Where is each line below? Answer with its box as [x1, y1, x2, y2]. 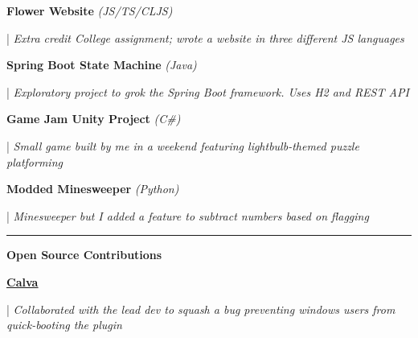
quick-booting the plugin [6, 316, 122, 333]
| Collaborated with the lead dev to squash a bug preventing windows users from [6, 300, 395, 317]
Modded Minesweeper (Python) [6, 180, 179, 197]
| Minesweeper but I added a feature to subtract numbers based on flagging [6, 207, 369, 224]
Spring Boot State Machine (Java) [6, 56, 197, 73]
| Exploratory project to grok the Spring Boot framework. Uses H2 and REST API [6, 83, 409, 100]
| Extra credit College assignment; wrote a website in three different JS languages [6, 29, 404, 46]
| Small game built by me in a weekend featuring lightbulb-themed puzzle [6, 137, 359, 154]
